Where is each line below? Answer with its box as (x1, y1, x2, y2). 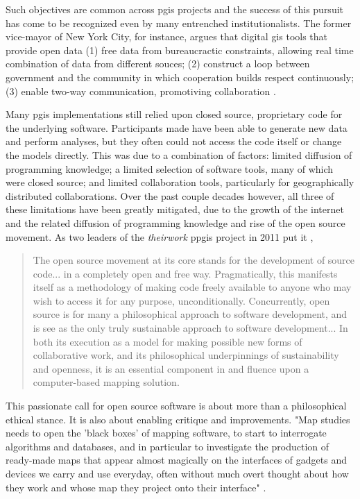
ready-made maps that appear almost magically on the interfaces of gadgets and (6, 453, 347, 467)
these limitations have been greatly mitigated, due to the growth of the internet (6, 202, 344, 217)
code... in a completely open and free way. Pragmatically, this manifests (33, 266, 338, 280)
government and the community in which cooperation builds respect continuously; (6, 69, 354, 84)
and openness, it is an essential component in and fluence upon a (33, 361, 309, 375)
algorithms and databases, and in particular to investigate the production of (6, 439, 329, 453)
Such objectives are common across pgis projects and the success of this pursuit (6, 2, 344, 16)
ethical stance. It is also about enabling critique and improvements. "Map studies (6, 412, 350, 426)
